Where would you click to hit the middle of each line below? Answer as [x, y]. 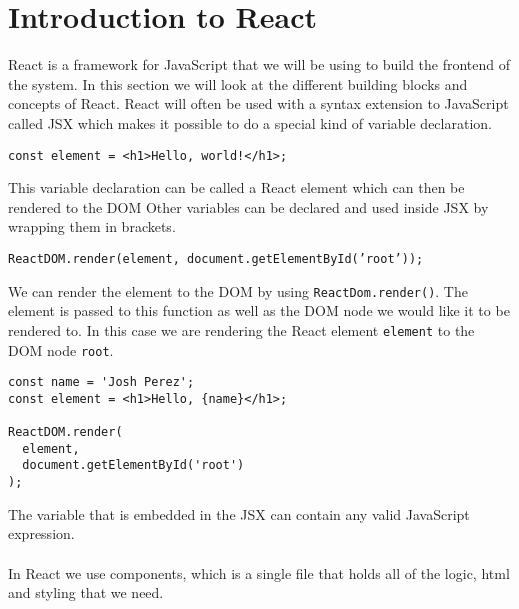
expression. [41, 533]
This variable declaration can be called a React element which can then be [236, 187]
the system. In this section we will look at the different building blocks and [238, 83]
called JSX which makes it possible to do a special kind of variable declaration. [250, 122]
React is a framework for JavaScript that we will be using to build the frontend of [259, 64]
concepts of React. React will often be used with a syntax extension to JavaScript [258, 103]
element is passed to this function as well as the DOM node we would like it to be [259, 310]
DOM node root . [61, 349]
